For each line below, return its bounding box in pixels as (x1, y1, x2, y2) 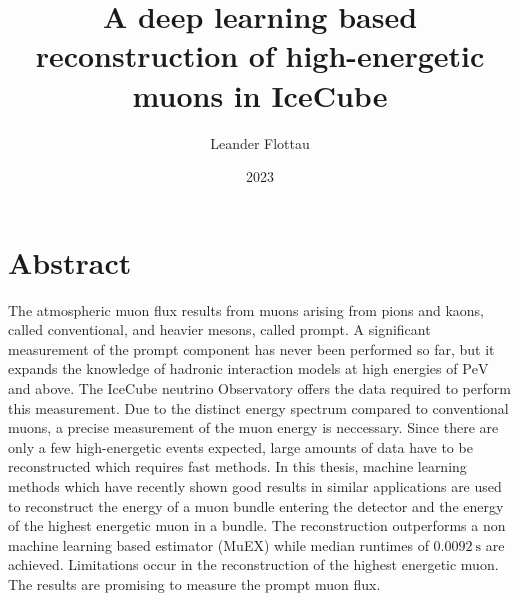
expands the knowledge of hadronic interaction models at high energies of (8, 358, 458, 379)
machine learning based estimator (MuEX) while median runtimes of (8, 534, 429, 555)
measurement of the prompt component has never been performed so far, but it (8, 338, 495, 359)
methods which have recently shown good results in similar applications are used (8, 475, 502, 496)
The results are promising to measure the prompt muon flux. (8, 573, 381, 594)
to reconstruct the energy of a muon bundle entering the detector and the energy (8, 495, 504, 516)
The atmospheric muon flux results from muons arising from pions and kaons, (8, 299, 484, 320)
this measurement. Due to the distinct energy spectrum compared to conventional (8, 397, 509, 418)
